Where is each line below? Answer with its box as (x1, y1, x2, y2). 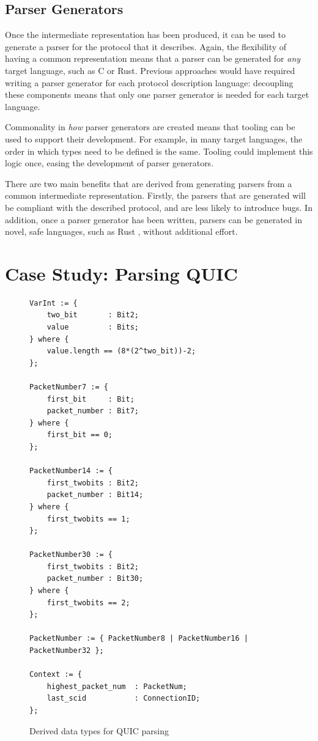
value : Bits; (46, 323, 139, 332)
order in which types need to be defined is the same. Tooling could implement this (5, 144, 313, 157)
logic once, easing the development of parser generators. (5, 157, 214, 169)
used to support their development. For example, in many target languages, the (5, 132, 303, 145)
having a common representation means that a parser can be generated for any (5, 52, 301, 65)
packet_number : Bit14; (46, 490, 144, 500)
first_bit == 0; (46, 430, 113, 440)
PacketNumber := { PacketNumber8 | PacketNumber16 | (29, 634, 248, 643)
